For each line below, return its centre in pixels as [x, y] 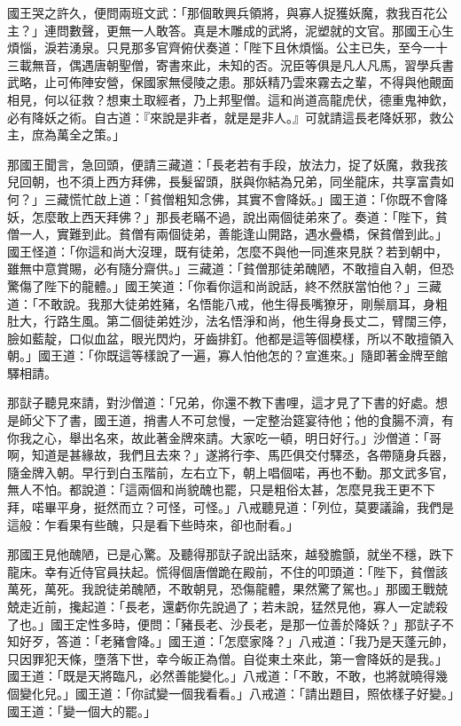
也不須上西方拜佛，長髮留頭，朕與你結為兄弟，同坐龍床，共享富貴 [249, 181]
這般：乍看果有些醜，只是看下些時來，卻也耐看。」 [153, 524]
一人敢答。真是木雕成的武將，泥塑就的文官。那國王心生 [292, 30]
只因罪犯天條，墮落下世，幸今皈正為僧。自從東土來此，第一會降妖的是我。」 [227, 658]
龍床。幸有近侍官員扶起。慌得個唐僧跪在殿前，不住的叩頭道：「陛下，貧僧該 [227, 571]
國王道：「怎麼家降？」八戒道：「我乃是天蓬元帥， [311, 641]
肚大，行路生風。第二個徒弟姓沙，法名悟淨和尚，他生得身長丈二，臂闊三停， [230, 321]
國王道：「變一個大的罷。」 [82, 710]
